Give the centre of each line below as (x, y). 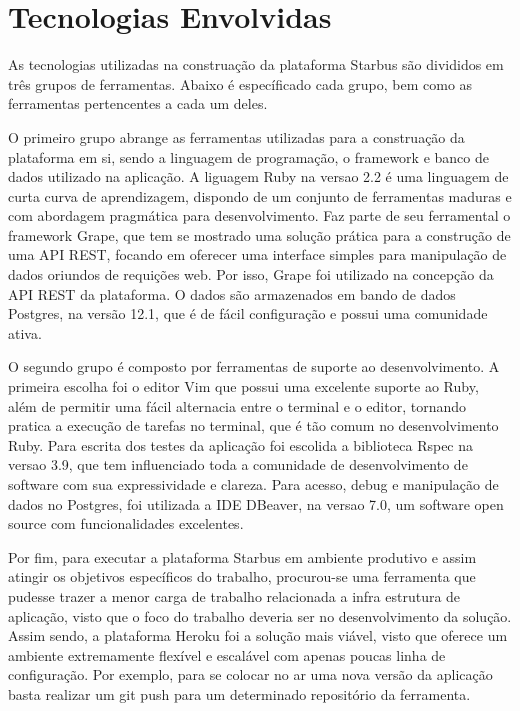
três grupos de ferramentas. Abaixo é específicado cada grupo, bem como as (240, 83)
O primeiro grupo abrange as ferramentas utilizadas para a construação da (236, 136)
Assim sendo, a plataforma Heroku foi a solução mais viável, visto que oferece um (258, 635)
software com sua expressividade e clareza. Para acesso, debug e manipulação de (253, 484)
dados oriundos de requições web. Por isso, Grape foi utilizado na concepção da (251, 274)
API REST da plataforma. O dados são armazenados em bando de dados (232, 293)
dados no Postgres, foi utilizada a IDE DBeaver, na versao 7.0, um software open (256, 503)
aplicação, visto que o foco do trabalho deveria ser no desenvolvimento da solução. (260, 615)
